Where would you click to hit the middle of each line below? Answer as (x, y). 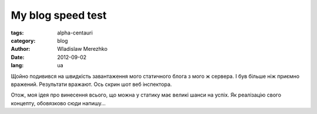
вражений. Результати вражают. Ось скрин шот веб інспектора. (92, 84)
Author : (21, 49)
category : (23, 40)
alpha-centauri (75, 33)
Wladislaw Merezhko (82, 49)
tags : (17, 33)
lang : (17, 65)
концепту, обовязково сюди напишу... (58, 103)
